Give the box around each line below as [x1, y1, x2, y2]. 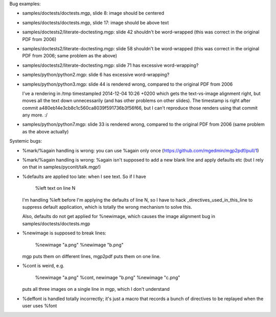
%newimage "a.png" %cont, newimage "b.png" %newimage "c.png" [35, 274, 180, 281]
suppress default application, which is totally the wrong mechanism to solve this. [22, 204, 192, 210]
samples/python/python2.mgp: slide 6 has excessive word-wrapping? [22, 72, 170, 78]
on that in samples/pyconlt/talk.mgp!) [22, 164, 101, 170]
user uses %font [22, 303, 57, 309]
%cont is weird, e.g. [22, 263, 64, 269]
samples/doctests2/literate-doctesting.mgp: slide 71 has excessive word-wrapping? [22, 62, 199, 68]
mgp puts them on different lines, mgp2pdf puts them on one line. [22, 253, 161, 259]
